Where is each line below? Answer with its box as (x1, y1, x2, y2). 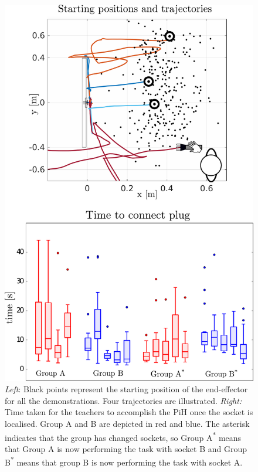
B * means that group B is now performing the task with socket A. (5, 454, 243, 468)
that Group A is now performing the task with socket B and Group (5, 442, 247, 454)
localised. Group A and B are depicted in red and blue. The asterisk (5, 417, 250, 430)
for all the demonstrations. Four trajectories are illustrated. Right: (5, 394, 242, 406)
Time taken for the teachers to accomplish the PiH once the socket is (5, 406, 253, 418)
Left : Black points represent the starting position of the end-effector (5, 383, 248, 395)
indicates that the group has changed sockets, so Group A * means (5, 429, 242, 443)
